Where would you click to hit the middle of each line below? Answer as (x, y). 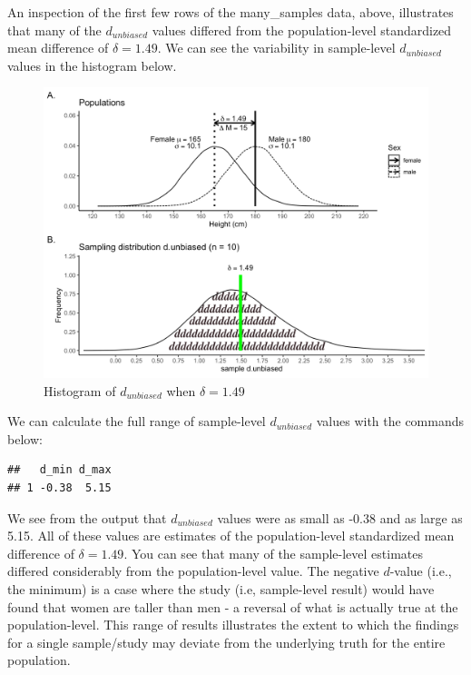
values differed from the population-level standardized (302, 30)
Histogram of (80, 390)
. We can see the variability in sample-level (276, 48)
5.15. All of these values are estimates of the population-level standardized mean (231, 536)
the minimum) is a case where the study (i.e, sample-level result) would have (221, 588)
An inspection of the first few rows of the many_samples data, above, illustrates (231, 12)
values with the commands (390, 421)
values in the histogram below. (92, 65)
